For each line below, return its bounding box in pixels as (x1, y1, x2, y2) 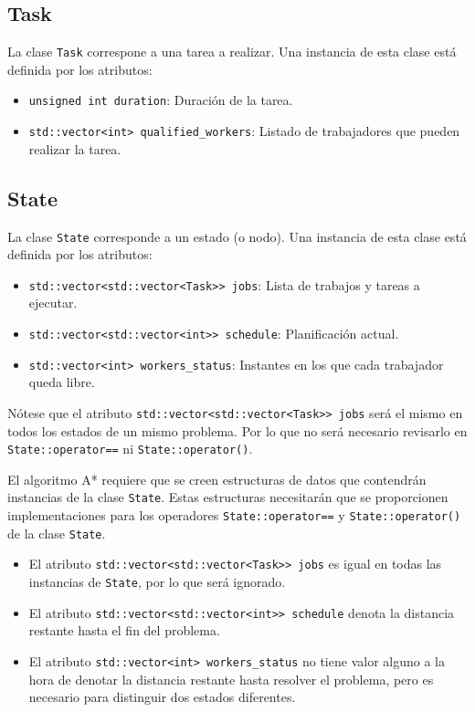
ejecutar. (28, 293, 78, 312)
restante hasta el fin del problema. (28, 621, 220, 640)
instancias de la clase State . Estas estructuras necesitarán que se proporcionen (7, 487, 449, 507)
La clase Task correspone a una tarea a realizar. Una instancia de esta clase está (7, 42, 457, 61)
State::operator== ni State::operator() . (7, 439, 253, 458)
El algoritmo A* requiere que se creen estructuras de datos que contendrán (7, 469, 427, 488)
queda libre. (28, 372, 95, 392)
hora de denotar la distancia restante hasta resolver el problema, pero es (28, 669, 434, 688)
